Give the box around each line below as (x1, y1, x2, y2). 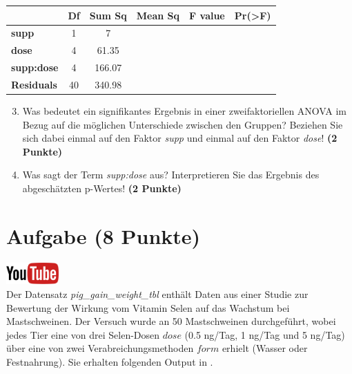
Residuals (11, 77, 57, 91)
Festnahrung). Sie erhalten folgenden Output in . (6, 355, 213, 369)
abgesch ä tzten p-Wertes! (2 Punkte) (22, 180, 182, 195)
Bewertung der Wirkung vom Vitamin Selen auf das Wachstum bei (6, 300, 290, 315)
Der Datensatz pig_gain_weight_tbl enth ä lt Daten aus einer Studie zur (6, 287, 309, 301)
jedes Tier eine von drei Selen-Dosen (6, 327, 160, 342)
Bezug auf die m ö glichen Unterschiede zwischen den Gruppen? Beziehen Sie (22, 117, 343, 131)
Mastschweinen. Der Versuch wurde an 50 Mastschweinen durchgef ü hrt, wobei (6, 314, 336, 328)
